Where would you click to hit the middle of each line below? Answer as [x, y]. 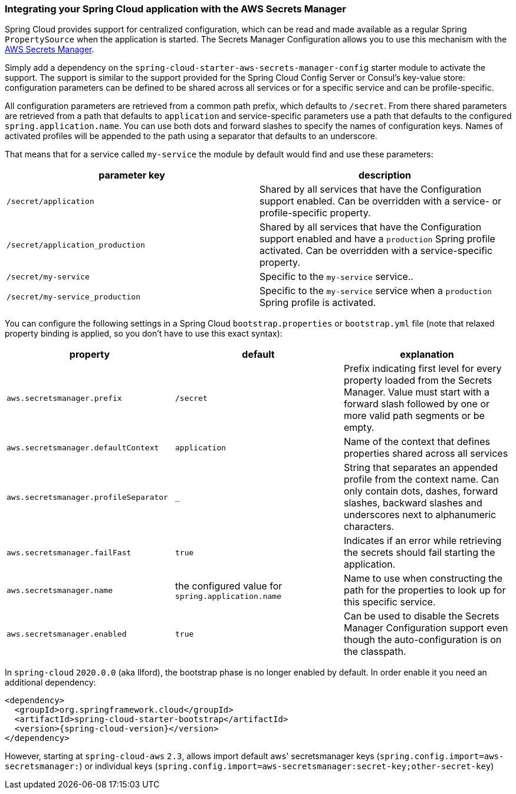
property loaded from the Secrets [418, 380]
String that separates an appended [420, 468]
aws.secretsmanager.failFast [69, 552]
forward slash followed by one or [417, 404]
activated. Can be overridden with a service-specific [376, 251]
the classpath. [375, 652]
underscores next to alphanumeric [420, 515]
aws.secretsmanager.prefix [64, 398]
